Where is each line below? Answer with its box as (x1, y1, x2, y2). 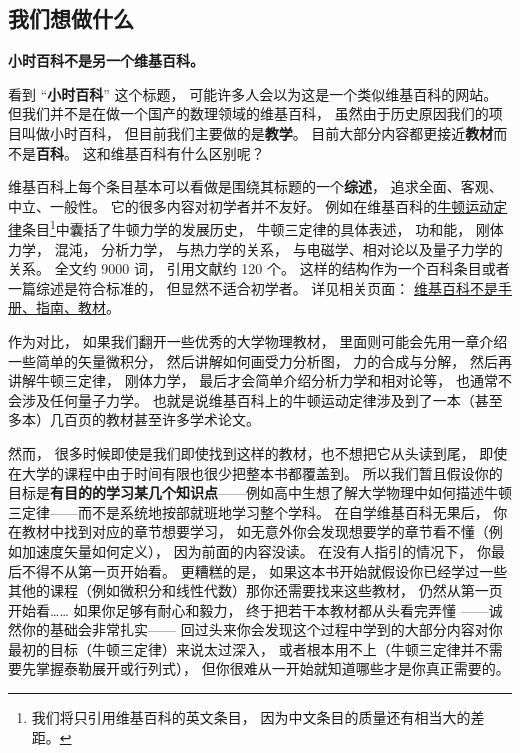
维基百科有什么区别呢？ (110, 142, 265, 163)
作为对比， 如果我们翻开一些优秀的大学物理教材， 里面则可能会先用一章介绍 (8, 330, 508, 351)
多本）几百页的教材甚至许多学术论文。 (8, 409, 260, 430)
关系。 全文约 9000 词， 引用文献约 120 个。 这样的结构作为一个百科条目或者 (8, 258, 510, 279)
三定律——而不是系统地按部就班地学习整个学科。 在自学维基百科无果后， (8, 501, 489, 522)
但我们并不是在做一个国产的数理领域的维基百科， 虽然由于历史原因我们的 (8, 103, 489, 124)
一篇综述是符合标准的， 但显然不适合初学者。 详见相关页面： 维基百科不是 (8, 277, 498, 298)
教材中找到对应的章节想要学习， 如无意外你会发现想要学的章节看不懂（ (21, 521, 489, 542)
